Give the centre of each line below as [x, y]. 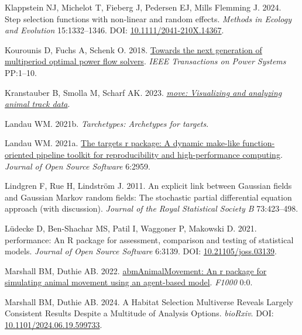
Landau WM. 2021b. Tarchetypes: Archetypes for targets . [107, 123]
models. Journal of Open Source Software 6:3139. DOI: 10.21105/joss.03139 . [141, 251]
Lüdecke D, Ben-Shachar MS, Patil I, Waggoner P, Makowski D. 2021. [131, 228]
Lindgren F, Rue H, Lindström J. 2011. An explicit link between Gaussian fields [148, 186]
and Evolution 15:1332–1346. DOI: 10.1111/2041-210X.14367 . [114, 30]
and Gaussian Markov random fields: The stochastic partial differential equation [148, 197]
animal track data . [37, 104]
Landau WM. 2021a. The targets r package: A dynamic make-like [122, 143]
